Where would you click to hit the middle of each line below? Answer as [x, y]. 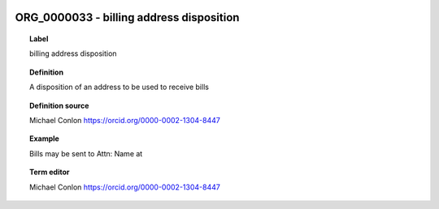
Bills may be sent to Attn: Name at [86, 153]
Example [45, 139]
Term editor [50, 172]
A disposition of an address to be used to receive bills [119, 87]
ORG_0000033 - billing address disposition [127, 17]
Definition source [59, 105]
